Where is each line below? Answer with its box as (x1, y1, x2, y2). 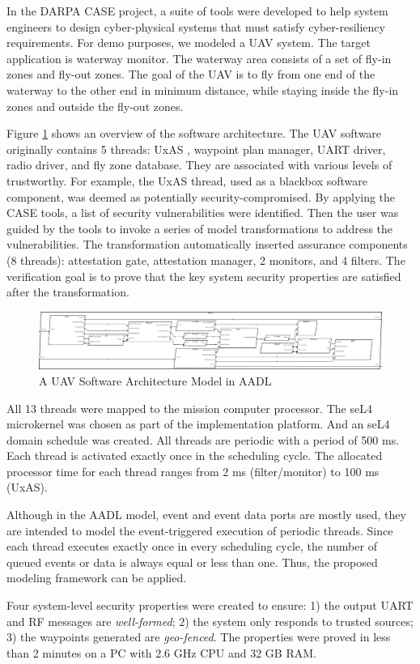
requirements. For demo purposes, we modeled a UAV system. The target (6, 34, 371, 51)
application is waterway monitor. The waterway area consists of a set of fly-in (6, 49, 392, 66)
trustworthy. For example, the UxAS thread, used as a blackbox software (6, 172, 367, 189)
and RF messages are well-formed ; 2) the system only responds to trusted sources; (6, 612, 414, 629)
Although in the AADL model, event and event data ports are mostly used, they (6, 506, 406, 523)
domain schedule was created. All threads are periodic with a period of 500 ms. (6, 431, 400, 448)
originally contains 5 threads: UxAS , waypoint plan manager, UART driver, (6, 140, 386, 157)
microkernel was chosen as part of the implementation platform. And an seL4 (6, 415, 390, 432)
